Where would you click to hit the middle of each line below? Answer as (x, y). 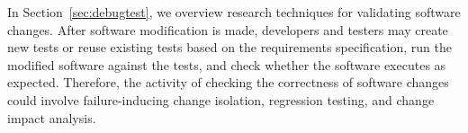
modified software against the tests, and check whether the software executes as (227, 64)
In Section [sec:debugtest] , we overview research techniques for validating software (234, 12)
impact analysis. (52, 117)
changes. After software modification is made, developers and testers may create (228, 29)
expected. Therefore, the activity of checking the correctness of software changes (228, 82)
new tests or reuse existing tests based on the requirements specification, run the (229, 47)
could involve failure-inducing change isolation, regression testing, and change (221, 99)
